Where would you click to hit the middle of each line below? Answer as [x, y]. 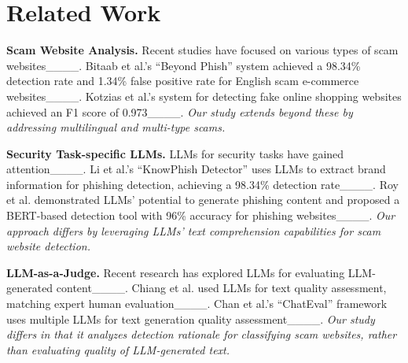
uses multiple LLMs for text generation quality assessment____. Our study [191, 319]
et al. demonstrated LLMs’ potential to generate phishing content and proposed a [203, 200]
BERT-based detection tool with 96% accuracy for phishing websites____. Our [201, 215]
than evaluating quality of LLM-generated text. [118, 349]
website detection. [48, 246]
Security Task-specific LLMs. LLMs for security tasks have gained [175, 153]
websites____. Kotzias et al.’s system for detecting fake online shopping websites [204, 96]
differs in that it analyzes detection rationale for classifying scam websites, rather [202, 334]
